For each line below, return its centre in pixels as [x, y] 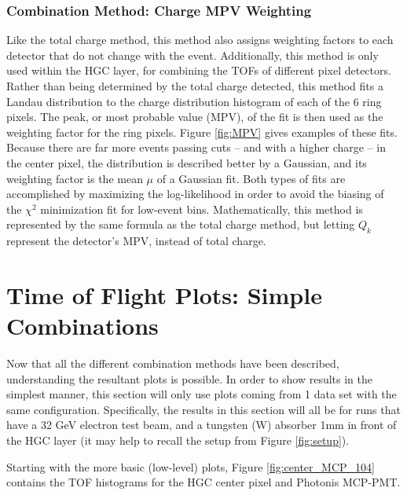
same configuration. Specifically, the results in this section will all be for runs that [203, 409]
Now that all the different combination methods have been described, [173, 363]
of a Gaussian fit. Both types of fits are [251, 178]
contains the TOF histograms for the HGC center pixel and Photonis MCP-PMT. [203, 482]
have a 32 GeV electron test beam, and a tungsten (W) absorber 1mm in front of [202, 425]
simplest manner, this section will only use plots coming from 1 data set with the [202, 394]
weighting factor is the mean [75, 178]
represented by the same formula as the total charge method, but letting [181, 224]
